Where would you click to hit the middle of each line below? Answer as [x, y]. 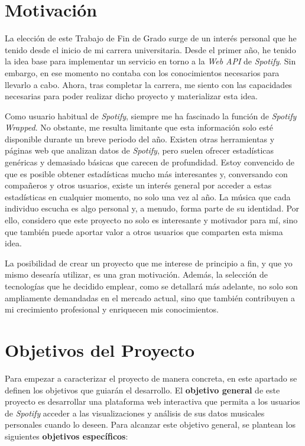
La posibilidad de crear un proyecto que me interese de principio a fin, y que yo [149, 263]
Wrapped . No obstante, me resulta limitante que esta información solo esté [139, 127]
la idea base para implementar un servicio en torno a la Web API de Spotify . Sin [150, 61]
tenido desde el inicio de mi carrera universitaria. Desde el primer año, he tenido [150, 49]
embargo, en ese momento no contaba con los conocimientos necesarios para [142, 72]
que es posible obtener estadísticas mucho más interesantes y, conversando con [146, 173]
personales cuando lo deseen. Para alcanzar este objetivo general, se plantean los [150, 424]
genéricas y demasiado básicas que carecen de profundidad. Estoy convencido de [150, 162]
